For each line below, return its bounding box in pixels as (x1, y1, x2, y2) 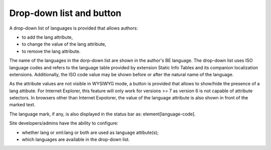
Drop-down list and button (9, 8, 121, 19)
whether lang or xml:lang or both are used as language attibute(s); (22, 129, 159, 135)
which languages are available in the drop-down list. (22, 136, 130, 142)
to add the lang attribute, (22, 34, 73, 40)
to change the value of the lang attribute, (22, 41, 106, 47)
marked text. (9, 102, 36, 108)
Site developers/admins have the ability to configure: (9, 120, 119, 126)
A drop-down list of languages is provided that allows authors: (9, 25, 138, 31)
